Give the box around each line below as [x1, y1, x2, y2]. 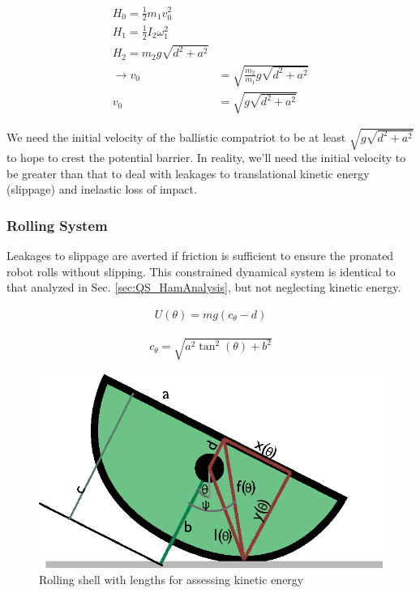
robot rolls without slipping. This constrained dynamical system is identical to [6, 262, 396, 279]
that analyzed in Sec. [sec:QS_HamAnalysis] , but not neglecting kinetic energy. [6, 279, 401, 296]
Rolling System [6, 215, 108, 235]
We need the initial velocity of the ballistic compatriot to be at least [6, 128, 346, 145]
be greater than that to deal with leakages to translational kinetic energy [6, 164, 370, 181]
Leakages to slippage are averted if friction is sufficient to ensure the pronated [6, 247, 394, 264]
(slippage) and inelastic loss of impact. [6, 181, 197, 198]
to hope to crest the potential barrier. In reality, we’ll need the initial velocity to [6, 149, 406, 166]
